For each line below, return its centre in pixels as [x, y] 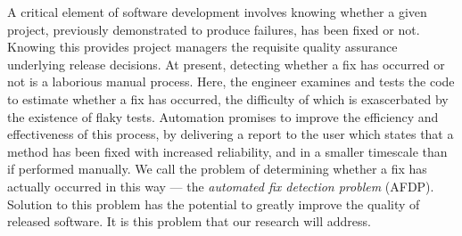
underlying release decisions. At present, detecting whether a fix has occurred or [226, 64]
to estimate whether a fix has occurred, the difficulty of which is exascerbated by [228, 98]
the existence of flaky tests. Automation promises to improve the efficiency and [223, 116]
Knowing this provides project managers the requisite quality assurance [202, 47]
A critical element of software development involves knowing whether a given [217, 12]
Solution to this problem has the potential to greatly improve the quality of [214, 203]
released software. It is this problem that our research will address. [189, 221]
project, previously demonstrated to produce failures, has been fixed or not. [214, 29]
